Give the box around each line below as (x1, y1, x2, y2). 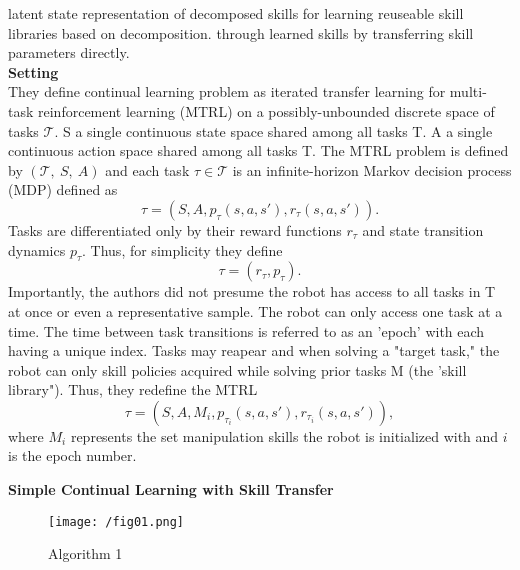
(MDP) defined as (8, 179, 118, 200)
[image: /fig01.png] (48, 514, 185, 529)
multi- (449, 81, 487, 102)
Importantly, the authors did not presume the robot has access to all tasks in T (8, 281, 496, 302)
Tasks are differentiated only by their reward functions (8, 219, 342, 240)
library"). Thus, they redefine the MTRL (8, 379, 258, 400)
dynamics (8, 239, 66, 260)
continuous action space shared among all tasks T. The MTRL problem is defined (8, 140, 509, 161)
